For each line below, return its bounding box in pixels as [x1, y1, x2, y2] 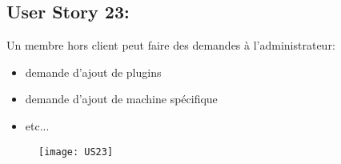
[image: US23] [38, 146, 114, 158]
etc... [25, 117, 50, 134]
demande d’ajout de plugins [25, 63, 162, 80]
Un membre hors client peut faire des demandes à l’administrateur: [6, 37, 335, 54]
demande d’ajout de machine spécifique [25, 90, 218, 107]
